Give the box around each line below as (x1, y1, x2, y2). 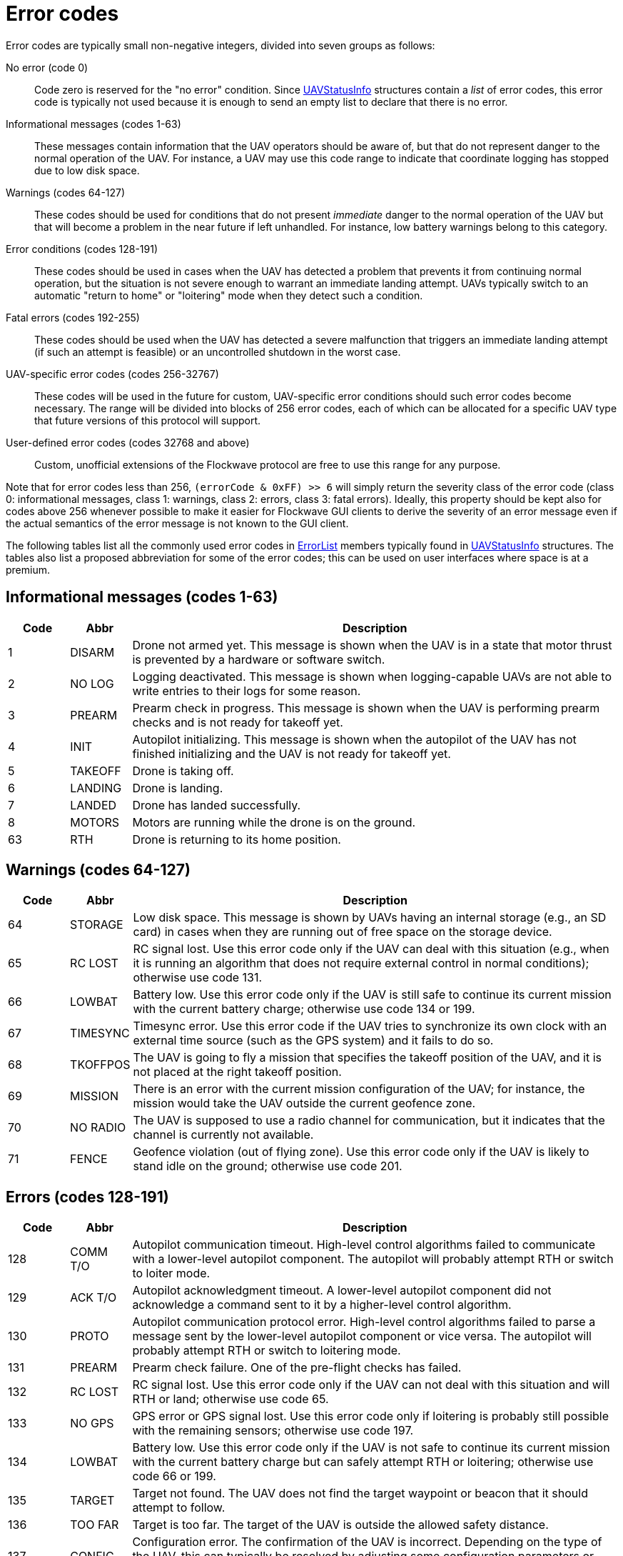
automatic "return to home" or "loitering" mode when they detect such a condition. (34, 289, 423, 301)
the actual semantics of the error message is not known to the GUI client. (6, 517, 349, 529)
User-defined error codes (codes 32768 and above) (6, 436, 250, 449)
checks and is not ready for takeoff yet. (132, 714, 343, 729)
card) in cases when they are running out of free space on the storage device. (133, 924, 552, 939)
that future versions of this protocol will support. (34, 414, 261, 427)
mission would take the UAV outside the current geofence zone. (133, 1096, 476, 1111)
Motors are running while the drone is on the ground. (132, 814, 416, 829)
